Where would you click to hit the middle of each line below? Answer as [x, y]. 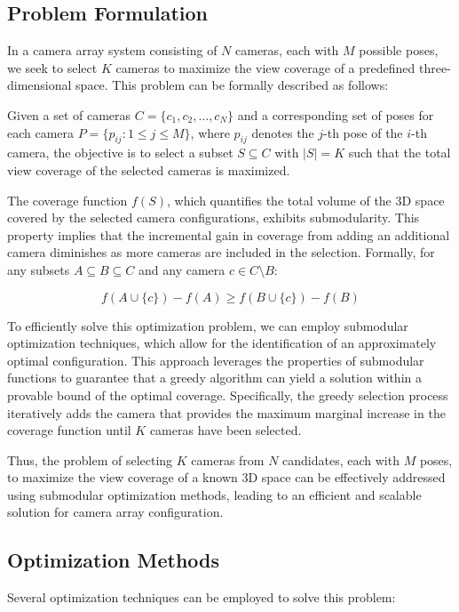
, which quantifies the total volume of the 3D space [305, 200]
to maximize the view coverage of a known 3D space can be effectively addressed [226, 477]
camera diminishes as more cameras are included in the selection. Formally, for [221, 252]
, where [210, 132]
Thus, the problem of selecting [90, 459]
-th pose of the [363, 132]
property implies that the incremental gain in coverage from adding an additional [229, 234]
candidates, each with [341, 459]
